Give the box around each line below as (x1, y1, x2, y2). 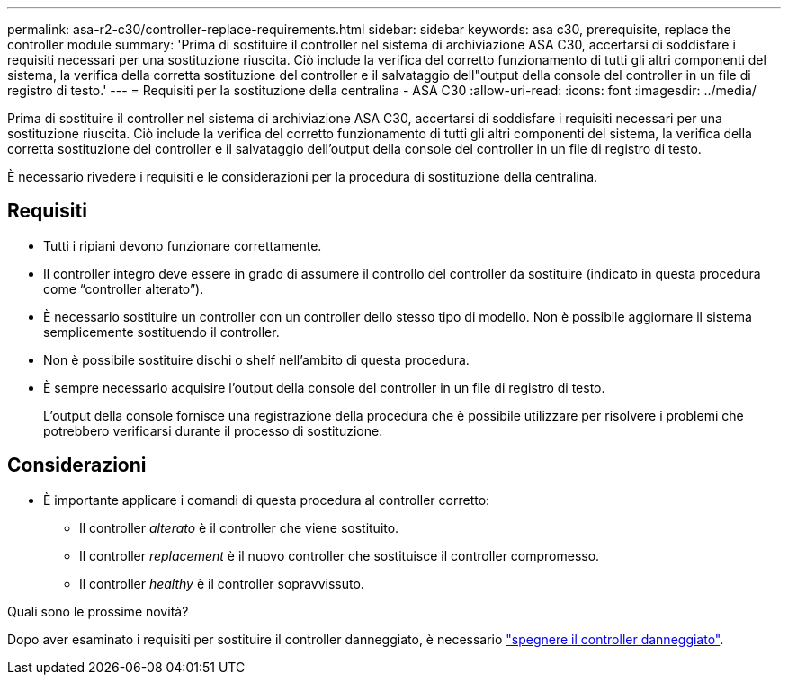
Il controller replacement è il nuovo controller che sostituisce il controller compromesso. (79, 547, 600, 563)
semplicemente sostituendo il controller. (43, 323, 280, 340)
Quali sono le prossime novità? (7, 603, 189, 619)
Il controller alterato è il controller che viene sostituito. (79, 519, 399, 536)
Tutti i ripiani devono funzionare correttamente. (43, 237, 322, 253)
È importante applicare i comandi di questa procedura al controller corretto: (43, 492, 490, 508)
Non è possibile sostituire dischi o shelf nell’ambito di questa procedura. (43, 351, 470, 368)
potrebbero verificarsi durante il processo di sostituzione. (43, 422, 383, 438)
